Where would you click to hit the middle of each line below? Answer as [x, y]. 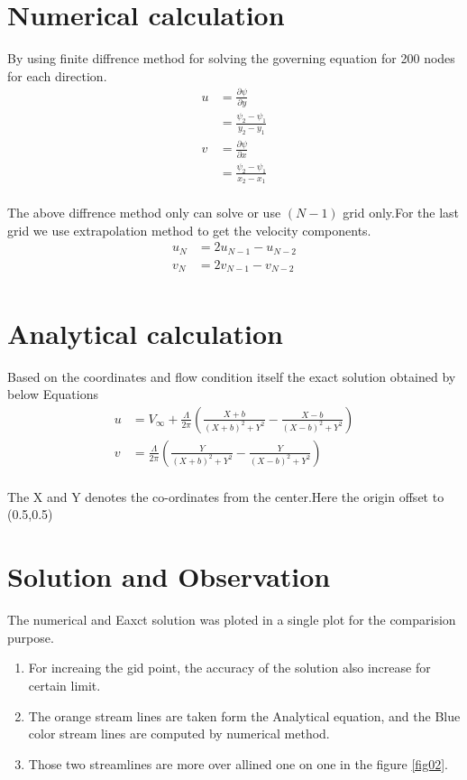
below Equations [53, 394]
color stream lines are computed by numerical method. [179, 734]
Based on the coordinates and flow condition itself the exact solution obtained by [232, 376]
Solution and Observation [169, 576]
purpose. [31, 637]
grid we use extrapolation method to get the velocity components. [189, 230]
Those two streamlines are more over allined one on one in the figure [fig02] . [238, 763]
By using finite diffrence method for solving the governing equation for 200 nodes [231, 58]
